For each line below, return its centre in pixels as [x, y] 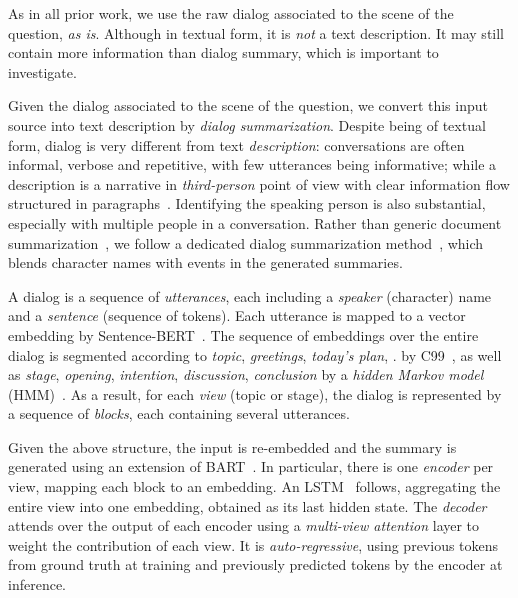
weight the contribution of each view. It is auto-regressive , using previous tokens [253, 544]
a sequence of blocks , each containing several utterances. [179, 413]
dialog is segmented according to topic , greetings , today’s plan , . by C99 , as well [255, 354]
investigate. [42, 71]
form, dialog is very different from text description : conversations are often [236, 144]
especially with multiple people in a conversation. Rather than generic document [255, 222]
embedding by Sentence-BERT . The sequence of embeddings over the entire [243, 334]
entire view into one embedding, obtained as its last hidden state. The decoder [247, 505]
